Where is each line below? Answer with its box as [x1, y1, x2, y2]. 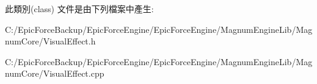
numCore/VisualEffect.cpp [5, 67, 104, 80]
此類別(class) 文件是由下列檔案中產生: [5, 2, 154, 15]
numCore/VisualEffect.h [5, 35, 96, 47]
